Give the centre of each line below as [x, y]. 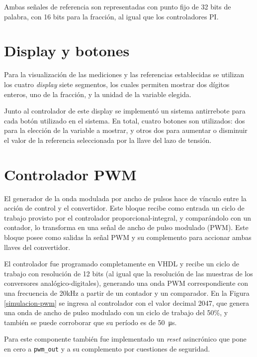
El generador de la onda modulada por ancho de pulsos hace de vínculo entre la [125, 198]
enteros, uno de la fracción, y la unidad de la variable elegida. [98, 94]
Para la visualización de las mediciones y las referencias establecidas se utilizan [124, 74]
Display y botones [67, 51]
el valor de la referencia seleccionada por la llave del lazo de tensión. [108, 140]
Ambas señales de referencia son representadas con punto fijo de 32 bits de [118, 6]
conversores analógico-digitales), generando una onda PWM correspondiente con [126, 283]
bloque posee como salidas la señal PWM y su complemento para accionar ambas [128, 237]
